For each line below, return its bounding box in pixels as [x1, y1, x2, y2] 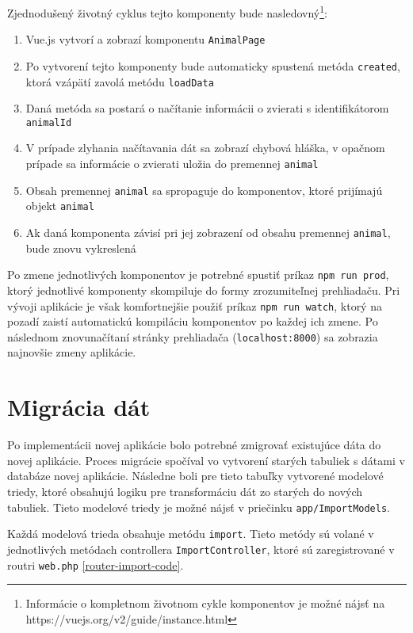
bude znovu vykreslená [25, 239, 136, 256]
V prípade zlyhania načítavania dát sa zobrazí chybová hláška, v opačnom [25, 139, 385, 156]
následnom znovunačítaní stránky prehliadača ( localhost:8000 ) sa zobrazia [7, 328, 378, 345]
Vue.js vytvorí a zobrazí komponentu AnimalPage [25, 31, 266, 48]
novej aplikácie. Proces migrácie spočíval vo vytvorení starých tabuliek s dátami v [7, 452, 405, 468]
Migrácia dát [7, 391, 151, 423]
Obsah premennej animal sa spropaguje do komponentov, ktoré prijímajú [25, 181, 383, 198]
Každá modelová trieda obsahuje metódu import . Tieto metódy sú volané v [7, 525, 374, 542]
